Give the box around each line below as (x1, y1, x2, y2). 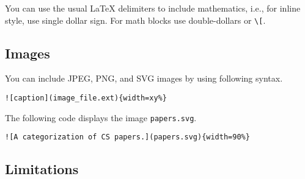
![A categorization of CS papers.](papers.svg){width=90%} (5, 133, 250, 142)
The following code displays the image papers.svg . (5, 111, 197, 124)
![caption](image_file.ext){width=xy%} (5, 94, 167, 103)
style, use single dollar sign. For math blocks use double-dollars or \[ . (5, 13, 266, 26)
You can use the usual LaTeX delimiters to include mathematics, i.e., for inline (5, 2, 301, 14)
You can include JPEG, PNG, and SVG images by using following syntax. (5, 72, 283, 85)
